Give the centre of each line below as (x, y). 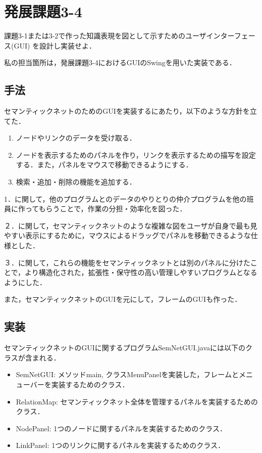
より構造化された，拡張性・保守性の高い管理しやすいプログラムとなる (141, 272)
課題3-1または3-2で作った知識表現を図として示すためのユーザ (105, 36)
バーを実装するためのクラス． (80, 384)
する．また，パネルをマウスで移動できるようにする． (104, 165)
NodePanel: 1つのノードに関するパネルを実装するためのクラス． (121, 428)
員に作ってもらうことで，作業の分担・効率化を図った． (95, 209)
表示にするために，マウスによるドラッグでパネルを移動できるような (138, 235)
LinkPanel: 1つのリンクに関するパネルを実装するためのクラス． (120, 445)
